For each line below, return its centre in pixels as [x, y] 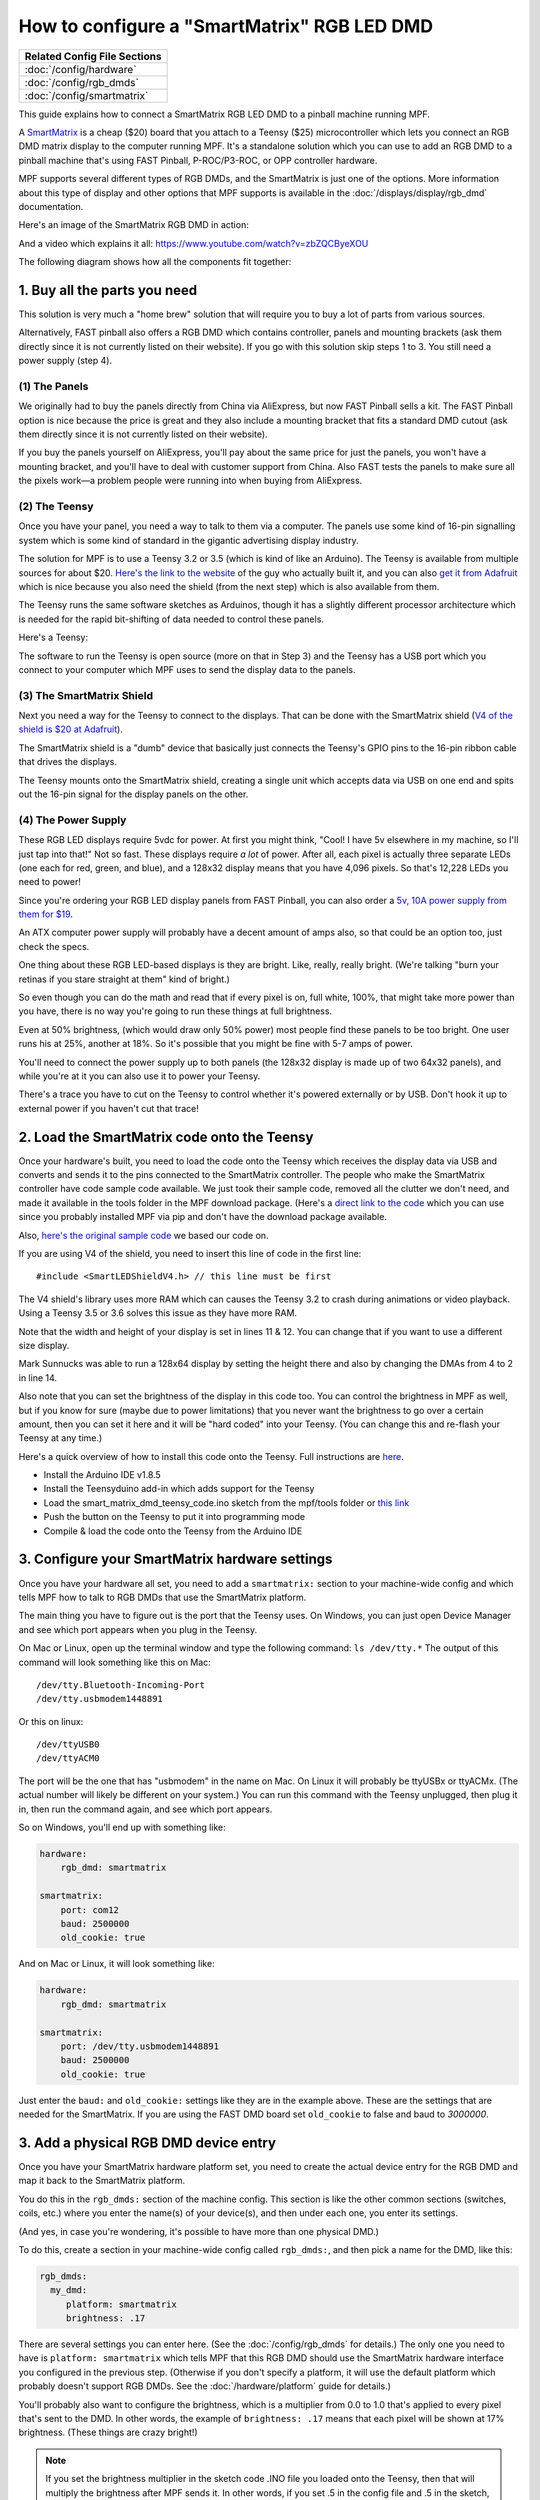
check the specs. [54, 946]
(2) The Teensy [56, 506]
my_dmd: [69, 2290]
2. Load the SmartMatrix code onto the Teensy [166, 1136]
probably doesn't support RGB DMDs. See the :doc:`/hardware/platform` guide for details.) [205, 2386]
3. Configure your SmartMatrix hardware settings [175, 1559]
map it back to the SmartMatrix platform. [102, 2181]
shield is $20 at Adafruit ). [71, 729]
